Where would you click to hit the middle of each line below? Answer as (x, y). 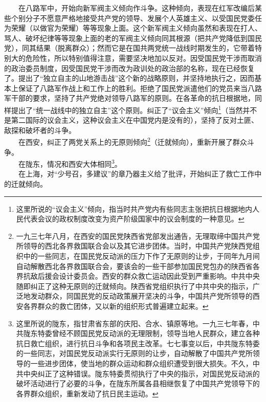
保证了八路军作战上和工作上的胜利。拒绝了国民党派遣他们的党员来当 (133, 88)
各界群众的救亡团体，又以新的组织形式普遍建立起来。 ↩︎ (116, 306)
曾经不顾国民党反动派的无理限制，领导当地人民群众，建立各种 (156, 333)
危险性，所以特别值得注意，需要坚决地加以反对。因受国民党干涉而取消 (143, 58)
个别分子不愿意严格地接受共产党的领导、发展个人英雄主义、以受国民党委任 (136, 18)
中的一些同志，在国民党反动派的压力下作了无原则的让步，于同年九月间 (141, 256)
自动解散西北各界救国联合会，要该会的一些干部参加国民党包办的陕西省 (134, 266)
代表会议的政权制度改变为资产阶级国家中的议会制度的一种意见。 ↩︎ (134, 219)
